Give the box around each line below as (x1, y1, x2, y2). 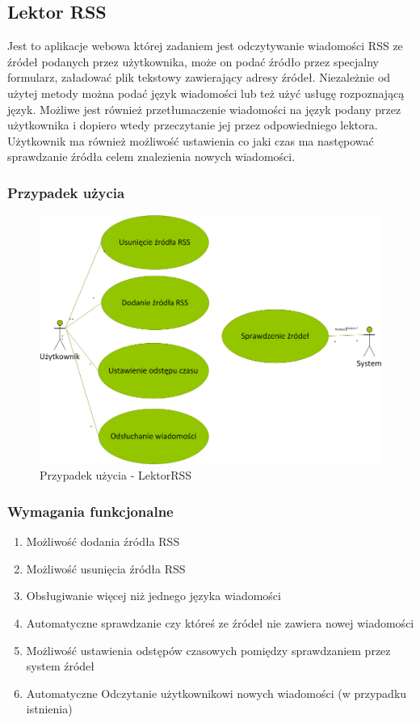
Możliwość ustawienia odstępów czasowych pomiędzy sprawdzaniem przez (26, 641, 391, 658)
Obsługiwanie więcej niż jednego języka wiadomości (26, 587, 281, 604)
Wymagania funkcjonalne (7, 501, 174, 521)
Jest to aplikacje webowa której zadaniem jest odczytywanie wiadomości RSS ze (7, 37, 403, 54)
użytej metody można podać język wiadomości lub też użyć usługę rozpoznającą (7, 84, 405, 101)
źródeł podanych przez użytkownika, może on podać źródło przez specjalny (7, 53, 379, 70)
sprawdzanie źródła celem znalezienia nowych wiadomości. (7, 148, 296, 165)
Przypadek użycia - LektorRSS (40, 467, 192, 484)
